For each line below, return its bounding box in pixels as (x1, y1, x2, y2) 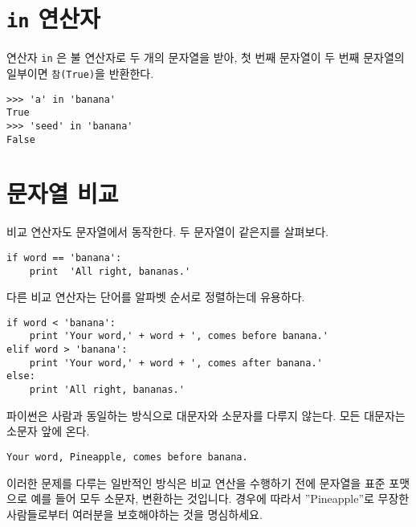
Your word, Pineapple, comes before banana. (6, 451, 248, 463)
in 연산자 (6, 2, 100, 35)
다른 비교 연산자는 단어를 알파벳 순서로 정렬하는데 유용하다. (6, 288, 305, 305)
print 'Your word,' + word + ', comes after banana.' (29, 357, 323, 369)
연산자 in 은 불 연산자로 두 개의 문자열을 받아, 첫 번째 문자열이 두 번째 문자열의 (6, 49, 405, 66)
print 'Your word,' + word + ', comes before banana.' (29, 330, 328, 342)
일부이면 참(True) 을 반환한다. (6, 64, 154, 81)
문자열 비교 (6, 177, 119, 210)
